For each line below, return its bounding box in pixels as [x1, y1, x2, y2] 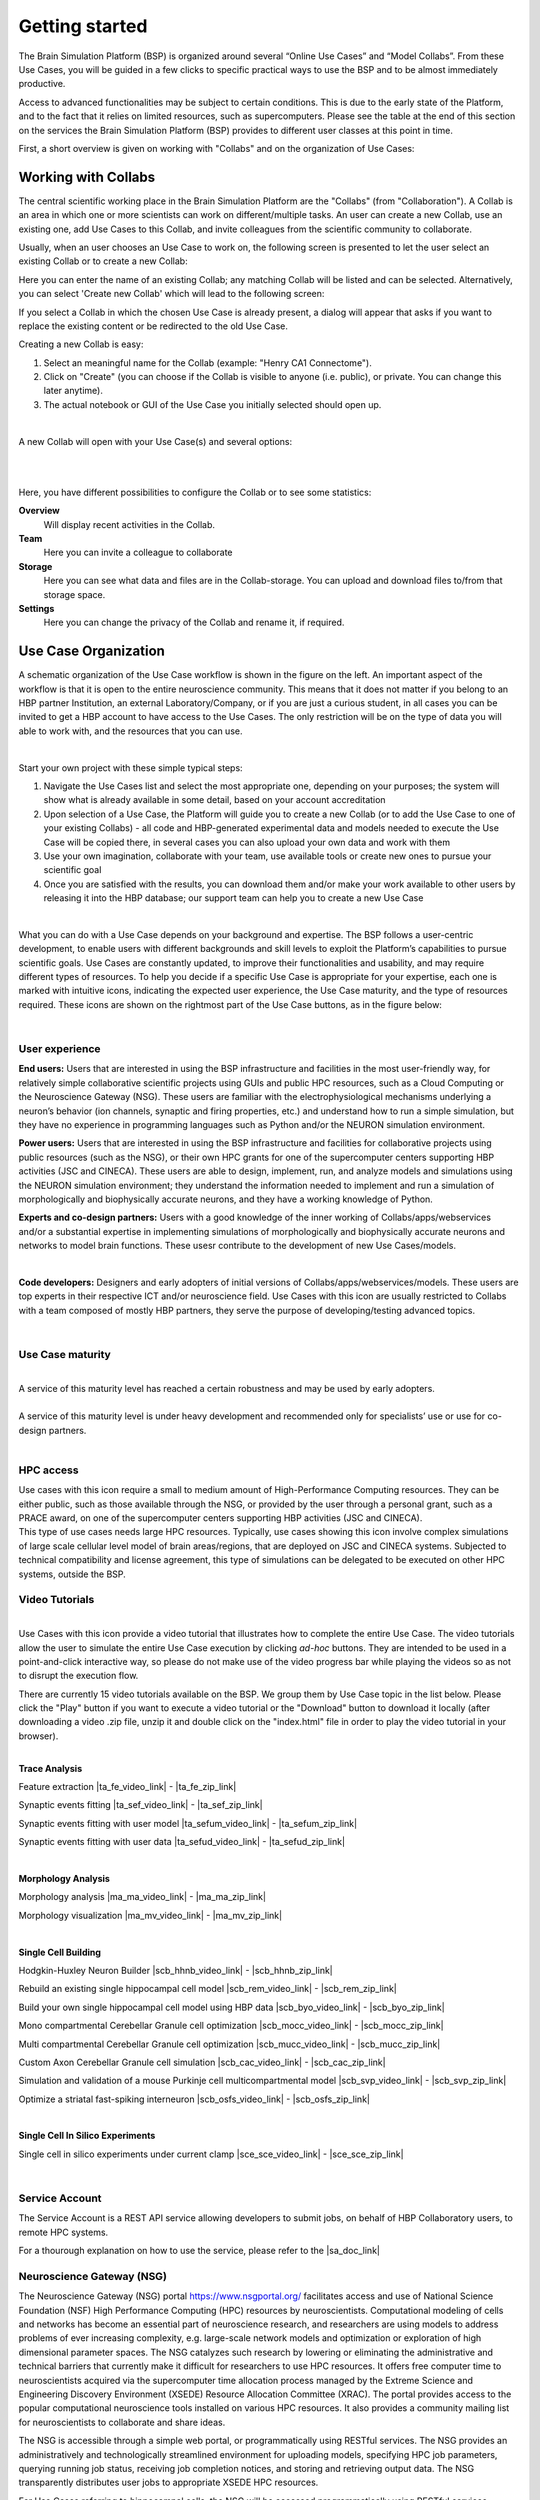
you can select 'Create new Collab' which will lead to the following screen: [18, 288, 325, 300]
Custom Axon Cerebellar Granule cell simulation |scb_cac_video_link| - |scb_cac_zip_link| [18, 2056, 386, 2068]
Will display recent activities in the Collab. [43, 518, 215, 530]
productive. [18, 78, 66, 90]
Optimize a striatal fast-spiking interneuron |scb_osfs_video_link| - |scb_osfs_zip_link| [18, 2093, 370, 2105]
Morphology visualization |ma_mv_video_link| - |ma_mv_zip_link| [18, 1909, 283, 1921]
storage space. [43, 588, 106, 600]
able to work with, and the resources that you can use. [18, 725, 243, 737]
